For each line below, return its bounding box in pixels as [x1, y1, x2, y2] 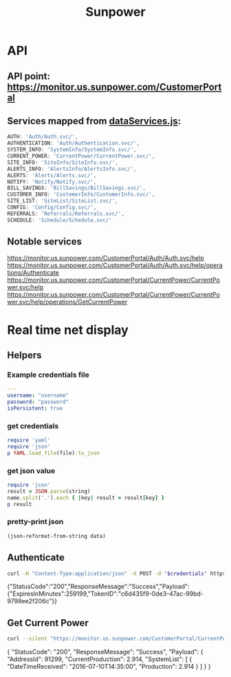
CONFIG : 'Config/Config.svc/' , [7, 204, 97, 211]
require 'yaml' [7, 437, 51, 444]
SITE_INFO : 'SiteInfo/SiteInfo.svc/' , [7, 159, 118, 166]
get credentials [7, 421, 59, 430]
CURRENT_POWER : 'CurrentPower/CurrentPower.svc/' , [7, 153, 155, 160]
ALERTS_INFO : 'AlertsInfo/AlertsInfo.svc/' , [7, 165, 137, 172]
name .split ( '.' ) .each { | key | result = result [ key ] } [7, 494, 165, 501]
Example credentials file [7, 370, 89, 379]
